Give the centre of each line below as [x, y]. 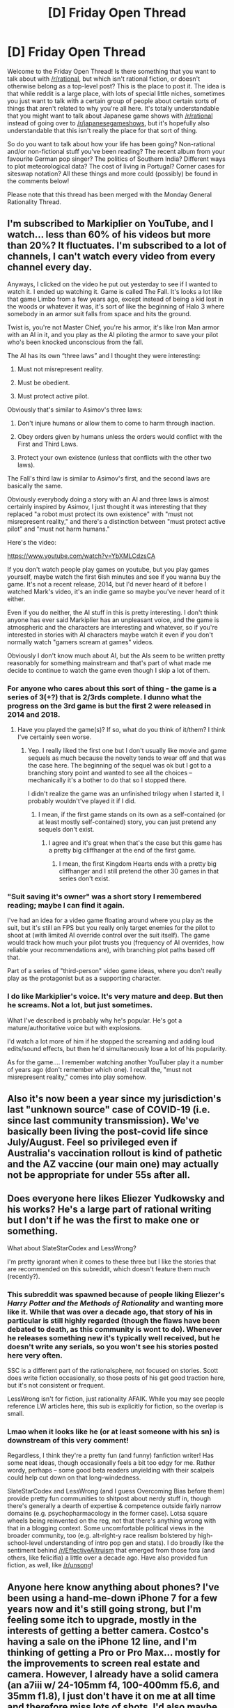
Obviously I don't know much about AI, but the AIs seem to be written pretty [116, 655]
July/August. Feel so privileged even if [92, 1143]
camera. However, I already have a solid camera [113, 1674]
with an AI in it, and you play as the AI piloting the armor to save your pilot [113, 334]
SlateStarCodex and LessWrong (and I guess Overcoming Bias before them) [116, 1491]
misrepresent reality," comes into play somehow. [77, 1077]
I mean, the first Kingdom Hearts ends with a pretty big [138, 864]
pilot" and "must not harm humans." [58, 529]
